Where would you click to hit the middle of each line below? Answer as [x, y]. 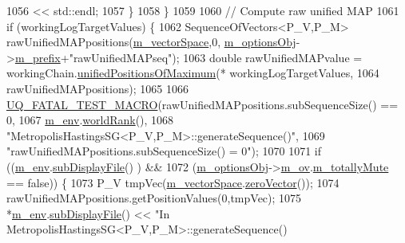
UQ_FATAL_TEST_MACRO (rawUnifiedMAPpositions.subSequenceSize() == [202, 104]
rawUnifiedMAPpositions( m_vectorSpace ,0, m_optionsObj [151, 42]
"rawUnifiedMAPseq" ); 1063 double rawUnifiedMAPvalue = [216, 57]
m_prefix [38, 57]
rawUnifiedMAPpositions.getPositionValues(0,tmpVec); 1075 [154, 198]
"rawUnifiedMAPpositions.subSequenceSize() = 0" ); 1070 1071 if [164, 151]
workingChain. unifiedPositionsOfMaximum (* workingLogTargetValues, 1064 [193, 73]
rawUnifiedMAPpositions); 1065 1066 [97, 88]
